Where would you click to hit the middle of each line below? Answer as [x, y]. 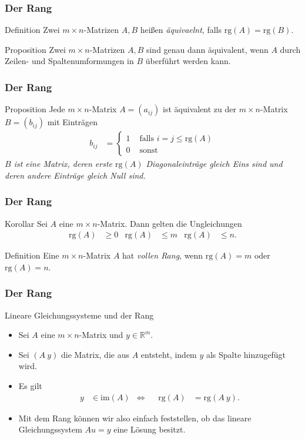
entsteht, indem [169, 354]
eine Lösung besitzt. [150, 429]
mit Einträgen [73, 122]
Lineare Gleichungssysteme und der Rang [79, 315]
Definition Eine [32, 255]
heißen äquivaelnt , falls [181, 30]
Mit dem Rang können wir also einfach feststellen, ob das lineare [135, 418]
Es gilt [30, 386]
